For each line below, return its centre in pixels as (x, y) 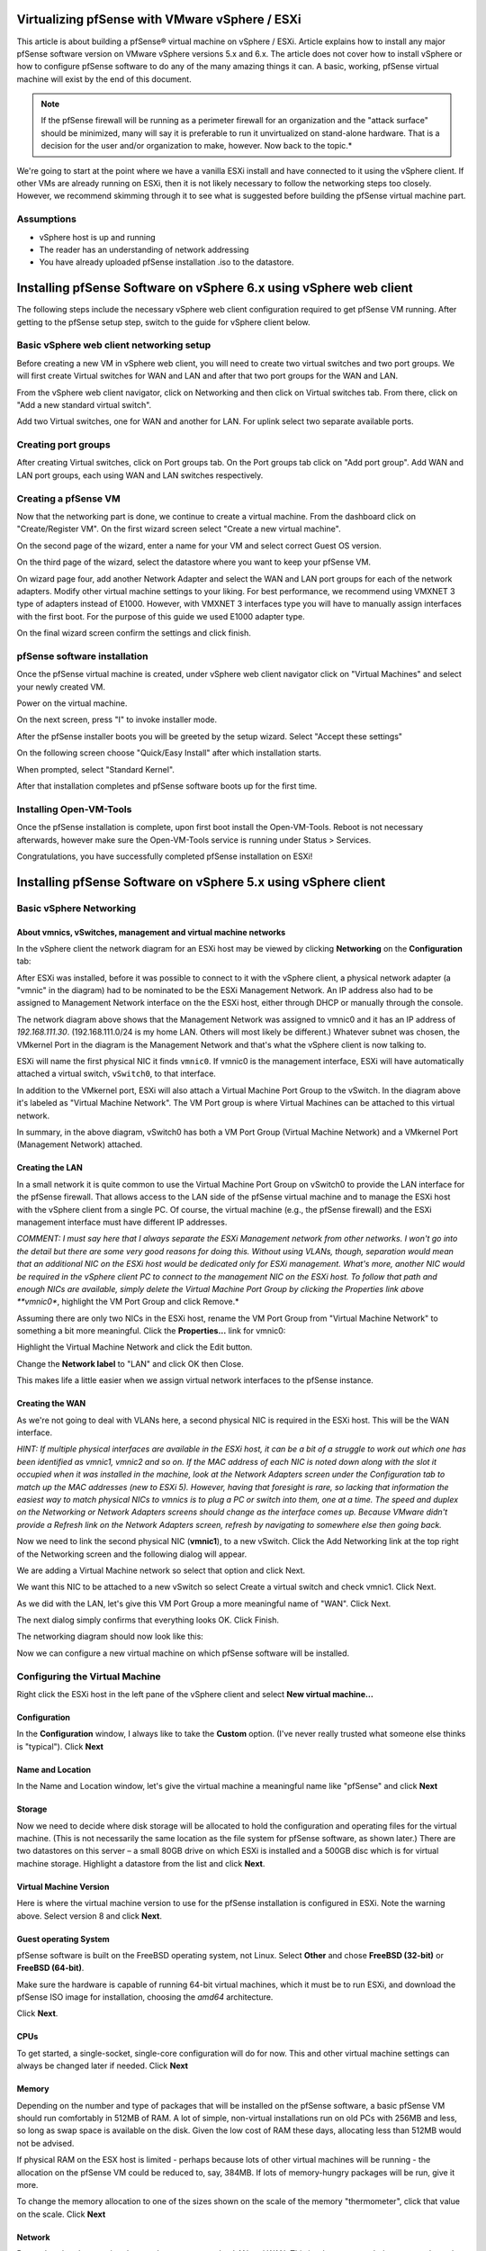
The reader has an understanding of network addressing (144, 249)
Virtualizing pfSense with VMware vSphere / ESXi (159, 19)
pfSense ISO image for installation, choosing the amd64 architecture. (145, 1997)
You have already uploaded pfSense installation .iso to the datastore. (166, 262)
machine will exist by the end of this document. (104, 79)
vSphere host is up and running (98, 237)
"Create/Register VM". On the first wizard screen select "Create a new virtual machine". (179, 529)
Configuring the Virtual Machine (89, 1677)
